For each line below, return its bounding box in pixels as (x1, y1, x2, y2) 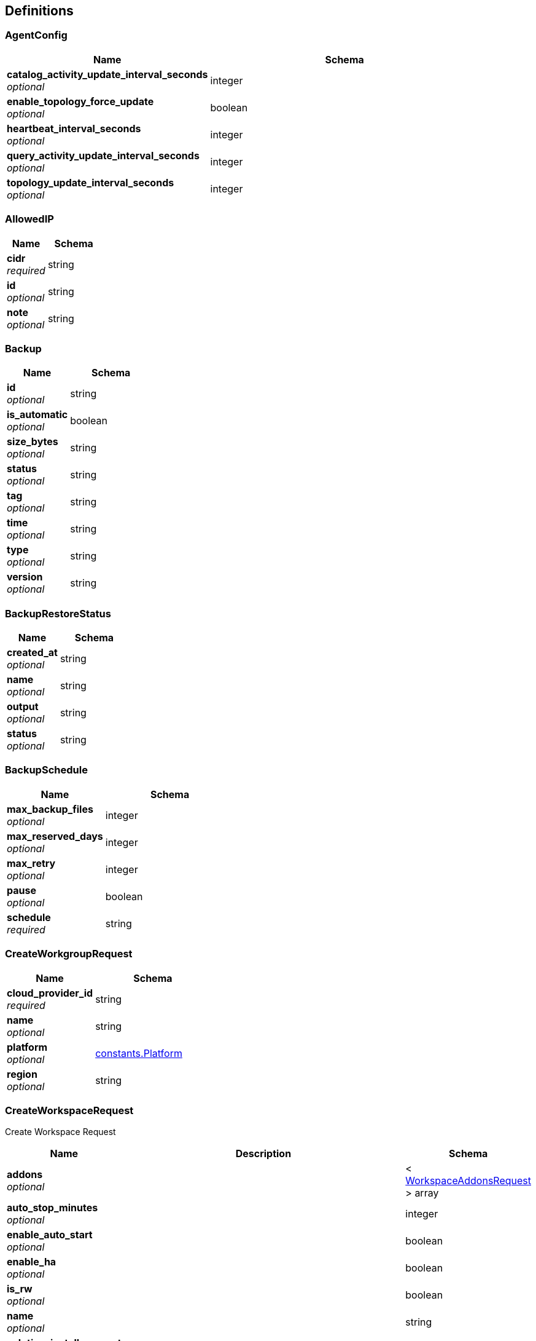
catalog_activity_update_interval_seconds (7, 68, 208, 81)
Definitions (5, 3, 74, 18)
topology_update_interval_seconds (7, 176, 174, 189)
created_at (7, 646, 58, 659)
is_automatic (7, 408, 68, 421)
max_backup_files (7, 802, 93, 815)
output (7, 700, 39, 713)
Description (235, 1147, 292, 1160)
